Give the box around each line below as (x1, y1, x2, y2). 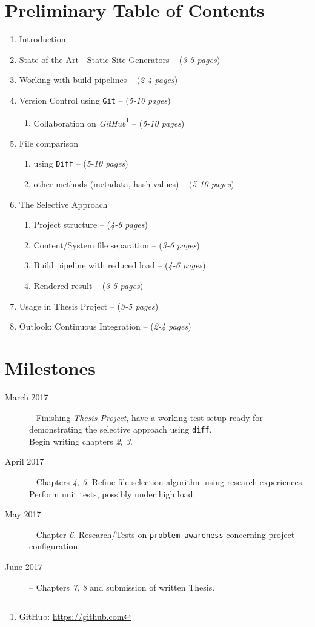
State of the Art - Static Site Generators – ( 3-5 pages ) (19, 53, 220, 65)
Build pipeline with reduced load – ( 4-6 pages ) (33, 259, 206, 271)
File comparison (19, 136, 78, 149)
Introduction (19, 33, 66, 45)
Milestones (5, 356, 96, 380)
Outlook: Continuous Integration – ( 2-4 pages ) (19, 320, 191, 333)
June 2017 (5, 560, 42, 572)
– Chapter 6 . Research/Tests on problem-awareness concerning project (29, 528, 295, 540)
